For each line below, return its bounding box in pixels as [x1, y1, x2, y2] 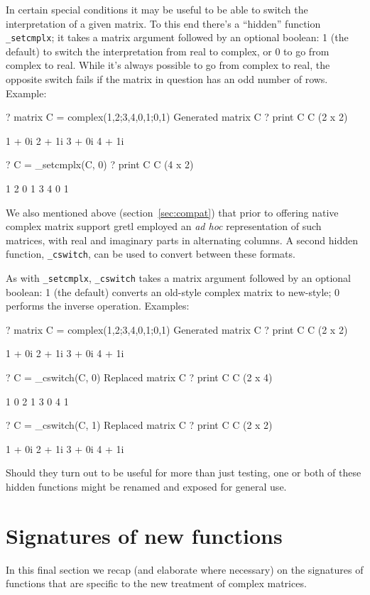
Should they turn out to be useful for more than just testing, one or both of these [6, 465, 361, 480]
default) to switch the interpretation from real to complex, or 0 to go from [6, 43, 330, 58]
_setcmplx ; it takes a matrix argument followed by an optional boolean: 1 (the [6, 30, 349, 45]
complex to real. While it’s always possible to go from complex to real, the [6, 58, 330, 72]
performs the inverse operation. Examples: [6, 298, 190, 313]
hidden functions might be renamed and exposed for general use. [6, 479, 287, 494]
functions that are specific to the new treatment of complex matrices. [6, 576, 307, 591]
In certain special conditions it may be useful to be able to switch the [6, 2, 308, 16]
